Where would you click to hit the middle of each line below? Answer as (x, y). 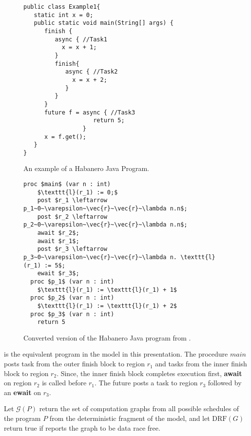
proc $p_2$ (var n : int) (72, 298)
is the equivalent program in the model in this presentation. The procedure (116, 354)
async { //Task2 (91, 72)
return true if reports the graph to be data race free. (82, 427)
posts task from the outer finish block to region (74, 364)
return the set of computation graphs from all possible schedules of (139, 408)
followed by (225, 383)
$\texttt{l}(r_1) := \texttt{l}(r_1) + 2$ (107, 306)
